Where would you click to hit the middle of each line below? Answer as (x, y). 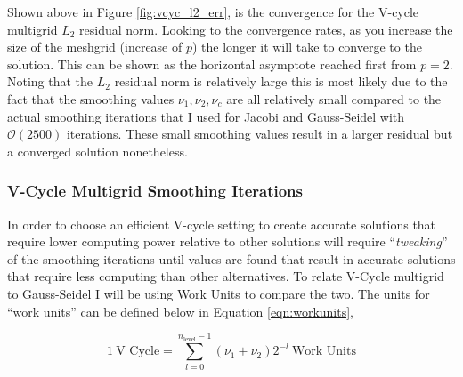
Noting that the (50, 81)
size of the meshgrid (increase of (95, 47)
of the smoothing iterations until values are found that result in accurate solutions (231, 258)
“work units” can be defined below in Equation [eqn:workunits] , (180, 311)
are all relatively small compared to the (334, 98)
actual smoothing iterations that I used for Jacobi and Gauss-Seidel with (206, 116)
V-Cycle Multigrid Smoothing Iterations (155, 191)
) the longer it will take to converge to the (307, 47)
